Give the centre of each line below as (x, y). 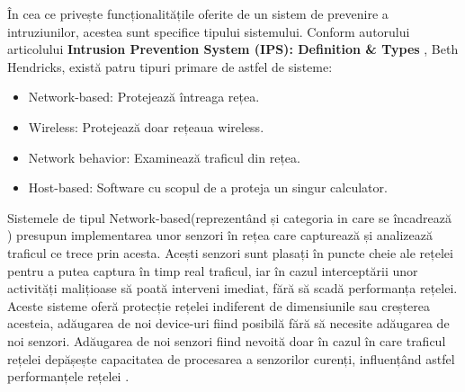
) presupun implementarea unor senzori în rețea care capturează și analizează (220, 235)
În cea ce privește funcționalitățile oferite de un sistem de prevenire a (198, 13)
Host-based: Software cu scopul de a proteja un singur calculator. (208, 187)
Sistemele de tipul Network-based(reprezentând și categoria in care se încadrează (229, 217)
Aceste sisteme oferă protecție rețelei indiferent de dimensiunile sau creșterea (219, 305)
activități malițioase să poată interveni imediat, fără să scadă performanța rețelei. (232, 288)
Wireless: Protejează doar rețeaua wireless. (146, 126)
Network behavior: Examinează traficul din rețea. (164, 157)
